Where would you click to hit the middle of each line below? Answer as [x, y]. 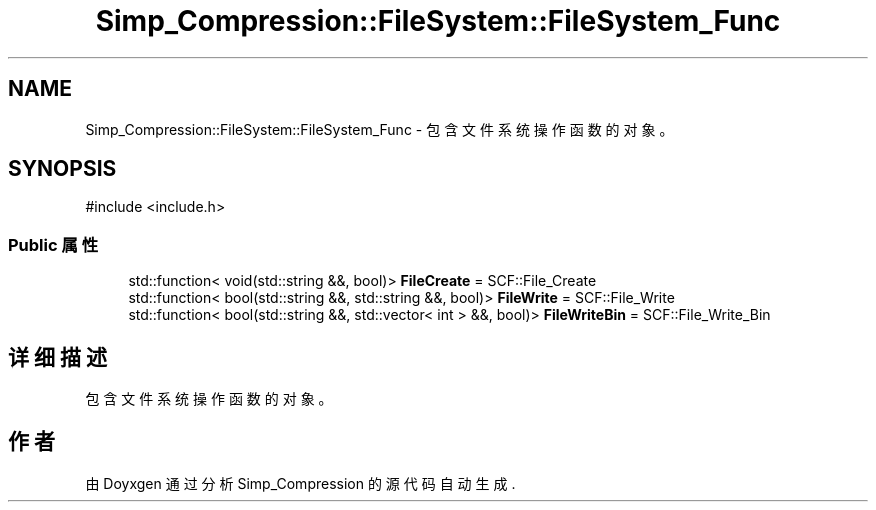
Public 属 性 [53, 244]
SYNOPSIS [62, 169]
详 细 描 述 [57, 357]
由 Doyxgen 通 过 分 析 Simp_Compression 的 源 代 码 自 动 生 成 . [300, 483]
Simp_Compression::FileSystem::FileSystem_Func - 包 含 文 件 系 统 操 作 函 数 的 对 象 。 [379, 129]
